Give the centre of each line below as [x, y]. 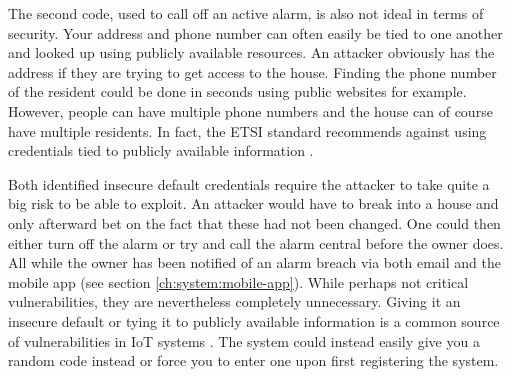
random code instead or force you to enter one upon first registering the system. [253, 360]
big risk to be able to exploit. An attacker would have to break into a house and [253, 203]
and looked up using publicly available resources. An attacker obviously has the [251, 52]
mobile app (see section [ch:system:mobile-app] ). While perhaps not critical [238, 281]
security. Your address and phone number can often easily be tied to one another [255, 32]
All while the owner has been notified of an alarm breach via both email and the [254, 262]
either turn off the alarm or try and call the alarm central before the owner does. [256, 242]
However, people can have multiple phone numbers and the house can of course [250, 110]
